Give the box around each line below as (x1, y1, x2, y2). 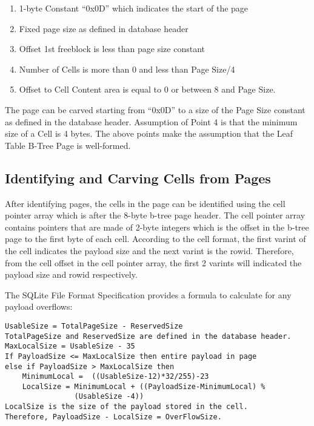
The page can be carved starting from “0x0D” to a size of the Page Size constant (5, 103, 306, 116)
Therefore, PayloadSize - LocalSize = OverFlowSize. (5, 412, 222, 421)
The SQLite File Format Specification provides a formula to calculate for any (5, 288, 292, 301)
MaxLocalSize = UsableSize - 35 (5, 342, 135, 351)
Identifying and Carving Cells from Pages (5, 168, 271, 187)
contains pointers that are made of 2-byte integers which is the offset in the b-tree (5, 220, 309, 233)
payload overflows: (5, 300, 73, 313)
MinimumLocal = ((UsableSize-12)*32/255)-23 (22, 372, 209, 381)
